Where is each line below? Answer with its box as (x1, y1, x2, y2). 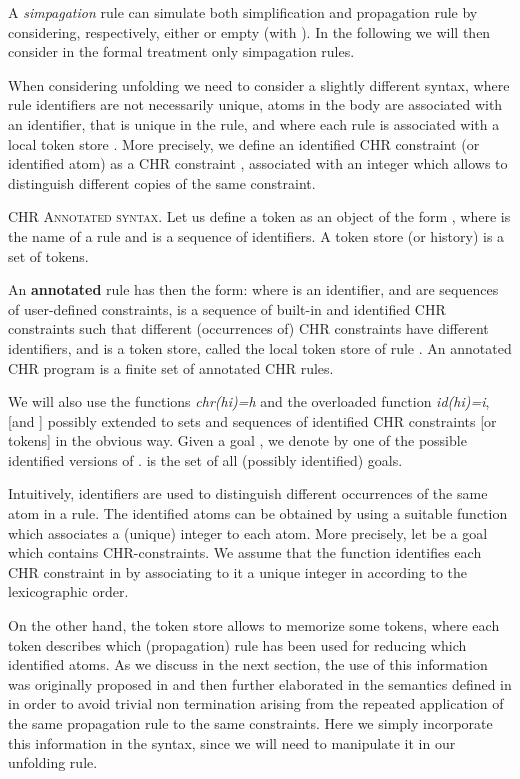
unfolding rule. (8, 752, 98, 773)
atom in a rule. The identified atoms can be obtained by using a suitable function (8, 503, 508, 524)
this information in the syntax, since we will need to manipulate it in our (8, 732, 456, 753)
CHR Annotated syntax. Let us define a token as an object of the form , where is (8, 206, 511, 227)
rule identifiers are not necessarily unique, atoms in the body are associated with (8, 94, 503, 115)
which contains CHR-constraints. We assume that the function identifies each (8, 542, 482, 563)
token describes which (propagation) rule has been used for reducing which (8, 634, 467, 655)
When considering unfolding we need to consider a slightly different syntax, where (8, 74, 510, 95)
